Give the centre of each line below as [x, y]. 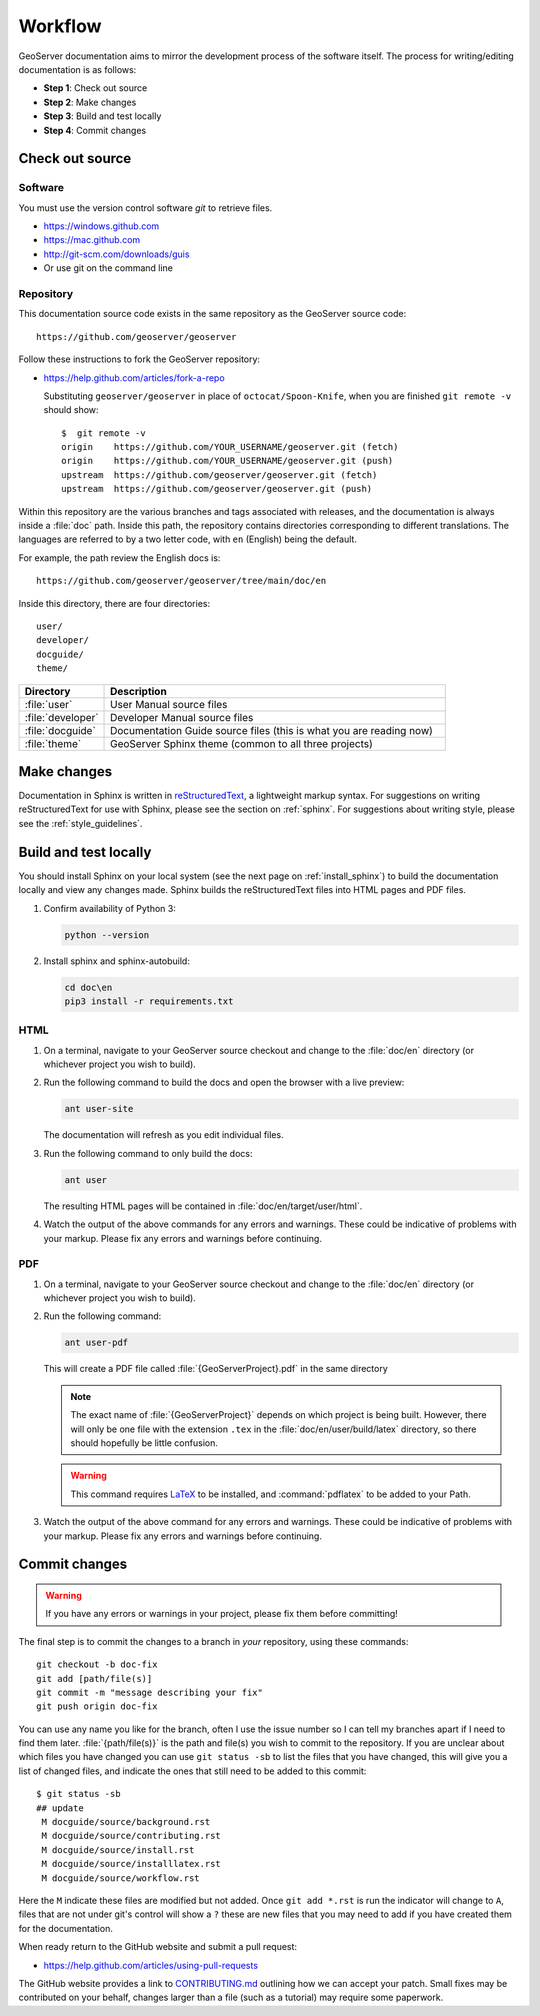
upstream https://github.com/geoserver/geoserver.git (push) [217, 489]
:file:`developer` [61, 717]
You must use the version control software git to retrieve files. [145, 207]
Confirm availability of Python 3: [110, 908]
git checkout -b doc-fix [97, 1664]
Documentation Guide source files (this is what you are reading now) [272, 730]
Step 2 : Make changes [90, 102]
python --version [107, 934]
